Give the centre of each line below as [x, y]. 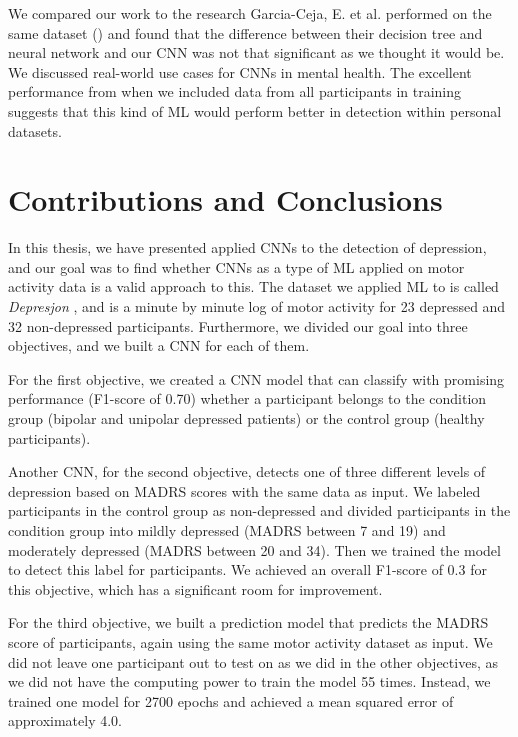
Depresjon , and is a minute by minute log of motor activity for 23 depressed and [257, 306]
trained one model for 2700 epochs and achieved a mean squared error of [231, 700]
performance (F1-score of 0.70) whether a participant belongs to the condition [247, 398]
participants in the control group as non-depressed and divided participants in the [259, 510]
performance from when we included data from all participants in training [235, 91]
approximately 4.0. [65, 720]
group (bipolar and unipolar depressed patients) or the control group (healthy [246, 418]
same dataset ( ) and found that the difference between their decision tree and [245, 32]
